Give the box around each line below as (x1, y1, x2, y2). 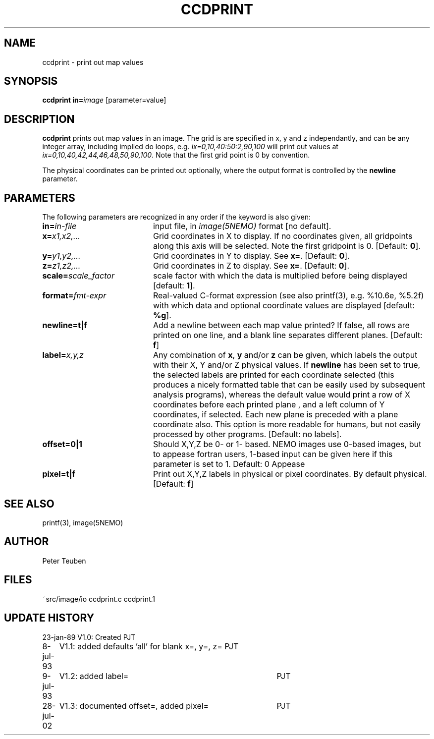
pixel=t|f (42, 469, 75, 479)
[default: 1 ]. (153, 281, 195, 291)
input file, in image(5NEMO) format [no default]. (153, 221, 331, 231)
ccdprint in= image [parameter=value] (42, 96, 166, 105)
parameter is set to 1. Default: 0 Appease (153, 459, 305, 469)
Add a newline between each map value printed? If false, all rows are (153, 320, 410, 331)
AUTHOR (4, 535, 49, 548)
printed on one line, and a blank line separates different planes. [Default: (153, 330, 423, 341)
